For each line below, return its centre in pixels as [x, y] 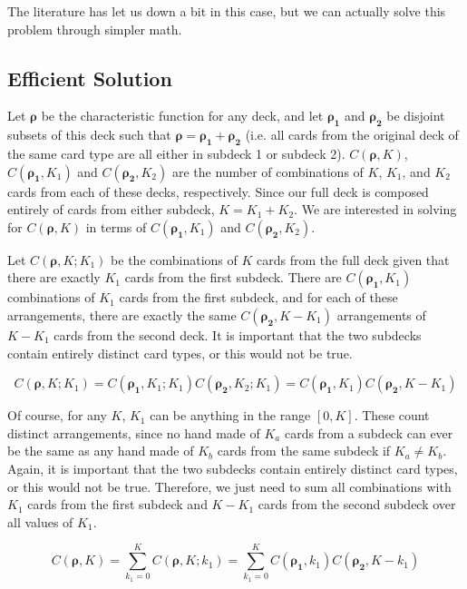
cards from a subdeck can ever [369, 432]
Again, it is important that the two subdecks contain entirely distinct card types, [233, 468]
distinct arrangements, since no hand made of [134, 432]
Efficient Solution [90, 78]
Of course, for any [57, 415]
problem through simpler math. [95, 29]
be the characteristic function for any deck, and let [182, 116]
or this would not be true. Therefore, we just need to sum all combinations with [229, 486]
